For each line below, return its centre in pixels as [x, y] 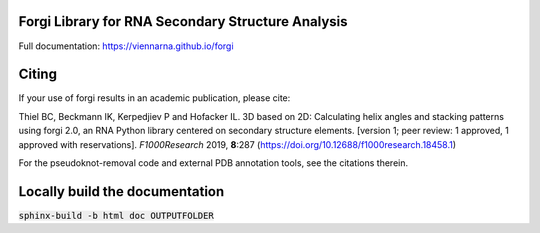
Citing [37, 74]
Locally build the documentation [121, 191]
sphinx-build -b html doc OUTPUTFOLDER [116, 215]
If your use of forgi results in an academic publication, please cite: [154, 98]
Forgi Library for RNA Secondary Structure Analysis [183, 21]
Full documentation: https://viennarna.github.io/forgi [126, 46]
